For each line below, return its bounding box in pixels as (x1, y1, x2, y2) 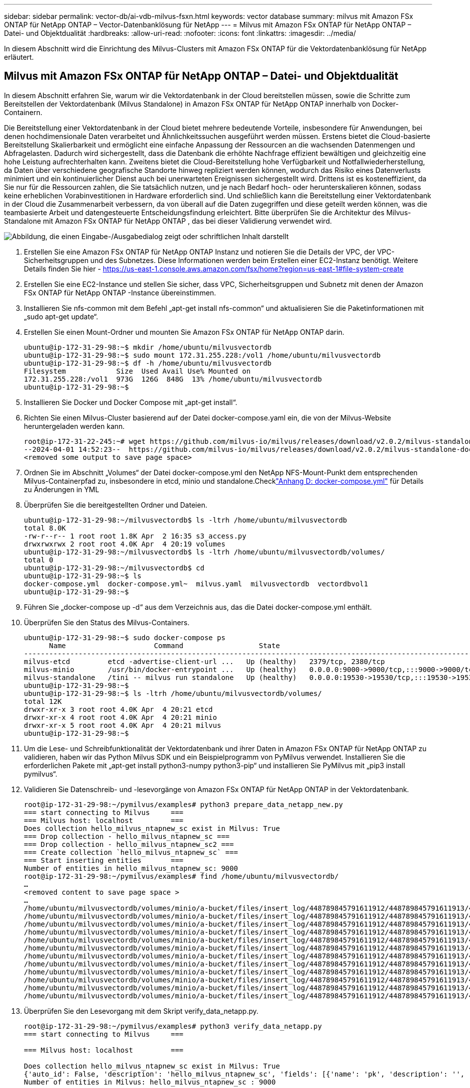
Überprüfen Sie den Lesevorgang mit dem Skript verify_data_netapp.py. (24, 1006, 258, 1015)
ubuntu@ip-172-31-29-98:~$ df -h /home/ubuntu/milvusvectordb (24, 359, 272, 367)
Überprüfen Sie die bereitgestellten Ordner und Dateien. (24, 500, 208, 509)
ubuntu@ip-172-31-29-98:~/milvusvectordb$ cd (24, 563, 205, 572)
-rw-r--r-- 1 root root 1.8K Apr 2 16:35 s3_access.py (24, 532, 246, 540)
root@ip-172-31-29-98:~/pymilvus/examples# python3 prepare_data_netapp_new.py (24, 800, 343, 809)
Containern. (4, 108, 43, 117)
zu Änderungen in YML (24, 485, 100, 494)
